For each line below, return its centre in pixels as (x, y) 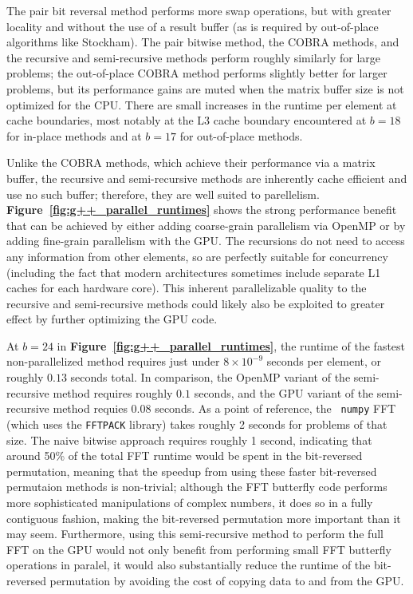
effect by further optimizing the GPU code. (112, 319)
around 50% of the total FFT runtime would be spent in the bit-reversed (185, 455)
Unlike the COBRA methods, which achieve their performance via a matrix (191, 162)
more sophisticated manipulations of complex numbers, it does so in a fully (190, 502)
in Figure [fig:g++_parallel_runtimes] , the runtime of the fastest (231, 345)
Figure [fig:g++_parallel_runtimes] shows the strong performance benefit (202, 210)
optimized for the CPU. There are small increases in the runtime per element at (202, 104)
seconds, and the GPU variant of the (284, 392)
